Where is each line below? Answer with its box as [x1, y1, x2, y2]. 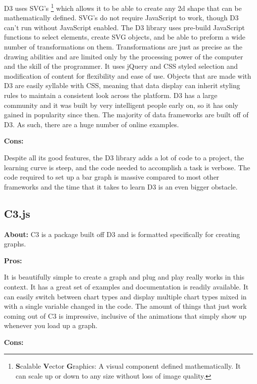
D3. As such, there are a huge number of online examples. [4, 119, 179, 129]
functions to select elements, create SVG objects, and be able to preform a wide [4, 32, 246, 42]
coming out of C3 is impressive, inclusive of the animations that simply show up [4, 310, 247, 321]
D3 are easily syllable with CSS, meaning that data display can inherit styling [4, 80, 240, 91]
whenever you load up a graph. [4, 320, 98, 331]
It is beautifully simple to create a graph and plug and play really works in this [4, 272, 245, 282]
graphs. [4, 239, 26, 249]
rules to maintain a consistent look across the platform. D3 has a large [4, 90, 217, 100]
